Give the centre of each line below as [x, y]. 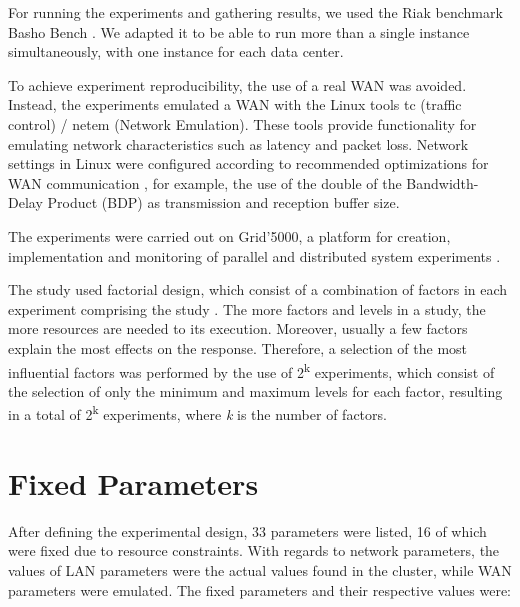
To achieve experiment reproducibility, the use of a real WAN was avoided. [237, 84]
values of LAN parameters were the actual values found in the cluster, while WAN [260, 569]
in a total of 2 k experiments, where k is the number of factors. [197, 412]
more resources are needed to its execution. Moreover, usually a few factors [238, 328]
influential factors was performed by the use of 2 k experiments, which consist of [251, 370]
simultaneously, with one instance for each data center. [176, 51]
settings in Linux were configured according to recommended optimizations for [248, 163]
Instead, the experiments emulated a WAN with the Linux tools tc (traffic [235, 104]
